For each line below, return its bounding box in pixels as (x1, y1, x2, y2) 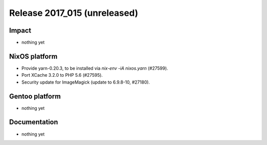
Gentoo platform (9, 92, 61, 100)
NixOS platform (9, 52, 58, 60)
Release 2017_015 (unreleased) (9, 7, 138, 18)
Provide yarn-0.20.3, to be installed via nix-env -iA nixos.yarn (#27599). (21, 65, 168, 71)
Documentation (9, 118, 58, 126)
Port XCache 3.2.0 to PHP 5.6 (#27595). (21, 72, 103, 78)
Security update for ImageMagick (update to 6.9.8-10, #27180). (21, 79, 150, 85)
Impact (9, 26, 32, 35)
